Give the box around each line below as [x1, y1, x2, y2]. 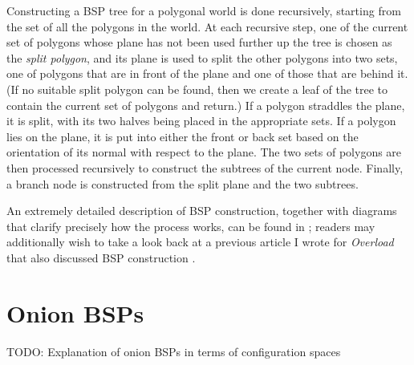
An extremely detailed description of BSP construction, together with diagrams [6, 202, 397, 219]
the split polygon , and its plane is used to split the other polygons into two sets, [6, 49, 398, 66]
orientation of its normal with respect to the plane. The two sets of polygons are [6, 144, 402, 160]
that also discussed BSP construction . [6, 249, 196, 266]
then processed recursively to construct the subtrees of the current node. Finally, [6, 159, 404, 176]
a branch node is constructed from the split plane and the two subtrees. [6, 175, 359, 192]
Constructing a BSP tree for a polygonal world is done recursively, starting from [6, 2, 401, 18]
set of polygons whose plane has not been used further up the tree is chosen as [6, 34, 392, 51]
